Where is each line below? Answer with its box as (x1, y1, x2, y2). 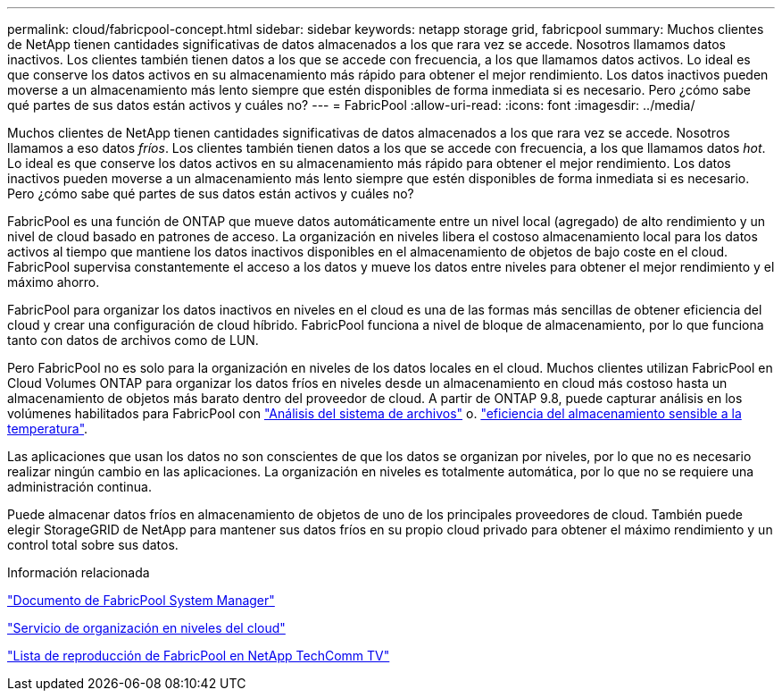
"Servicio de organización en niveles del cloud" (7, 620, 286, 635)
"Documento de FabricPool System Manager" (7, 593, 275, 608)
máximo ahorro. (7, 274, 100, 290)
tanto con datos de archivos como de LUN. (7, 332, 259, 348)
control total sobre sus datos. (7, 537, 179, 552)
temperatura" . (7, 421, 88, 436)
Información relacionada (7, 565, 150, 580)
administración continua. (7, 479, 152, 494)
